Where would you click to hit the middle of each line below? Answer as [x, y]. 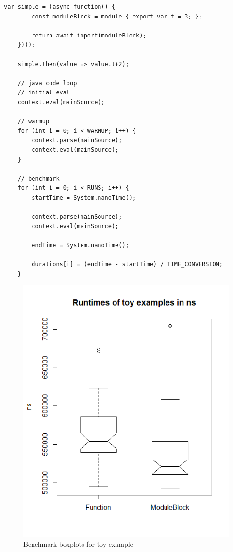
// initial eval [44, 93]
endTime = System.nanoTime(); [80, 245]
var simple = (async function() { [60, 7]
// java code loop [47, 83]
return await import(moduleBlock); [89, 35]
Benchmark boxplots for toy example [78, 543]
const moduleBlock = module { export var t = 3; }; [117, 16]
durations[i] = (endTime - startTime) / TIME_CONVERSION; [127, 265]
